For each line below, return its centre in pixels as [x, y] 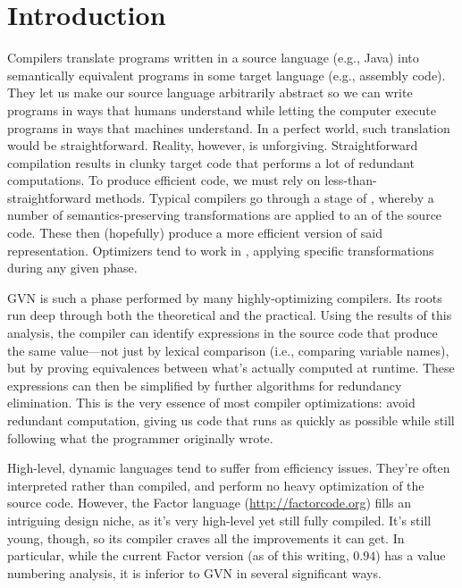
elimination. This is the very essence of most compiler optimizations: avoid [211, 403]
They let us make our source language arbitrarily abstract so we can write [210, 92]
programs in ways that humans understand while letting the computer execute [222, 109]
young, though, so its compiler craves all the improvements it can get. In [206, 538]
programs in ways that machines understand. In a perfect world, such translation [229, 127]
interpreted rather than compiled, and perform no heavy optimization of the [216, 485]
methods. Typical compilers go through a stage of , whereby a [265, 197]
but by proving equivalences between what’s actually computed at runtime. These [231, 368]
